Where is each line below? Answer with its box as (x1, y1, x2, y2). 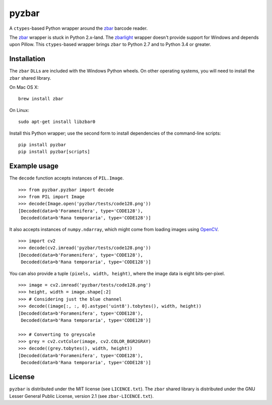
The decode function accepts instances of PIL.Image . (9, 175, 124, 181)
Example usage (9, 162, 59, 170)
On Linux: (9, 107, 30, 113)
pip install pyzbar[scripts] (18, 149, 90, 155)
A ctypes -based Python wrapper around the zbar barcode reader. (9, 25, 148, 31)
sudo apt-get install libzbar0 (18, 119, 96, 125)
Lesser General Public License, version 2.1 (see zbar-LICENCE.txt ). (9, 393, 154, 399)
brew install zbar (18, 96, 64, 102)
